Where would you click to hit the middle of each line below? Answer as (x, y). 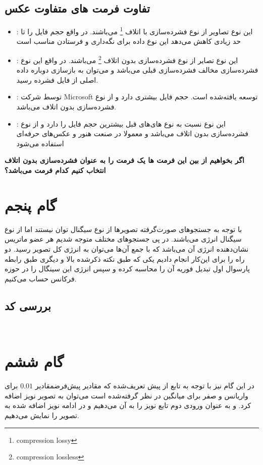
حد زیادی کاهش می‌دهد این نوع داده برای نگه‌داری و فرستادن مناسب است (128, 41)
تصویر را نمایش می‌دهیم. (42, 415)
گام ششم (34, 361)
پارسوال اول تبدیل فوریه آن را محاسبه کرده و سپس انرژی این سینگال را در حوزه (127, 269)
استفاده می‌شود (40, 143)
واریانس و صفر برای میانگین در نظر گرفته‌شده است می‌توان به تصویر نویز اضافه (126, 395)
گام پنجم (31, 205)
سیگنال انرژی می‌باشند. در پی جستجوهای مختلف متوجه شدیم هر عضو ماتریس (123, 239)
